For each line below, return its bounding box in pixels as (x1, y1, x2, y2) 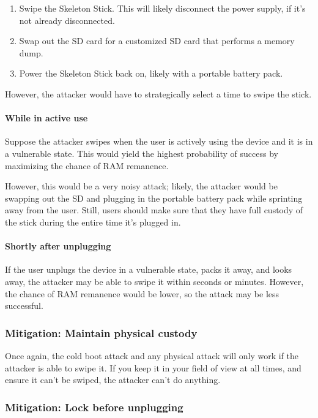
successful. (5, 299, 43, 312)
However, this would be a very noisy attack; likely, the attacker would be (5, 180, 278, 192)
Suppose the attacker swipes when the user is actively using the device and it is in (5, 135, 313, 148)
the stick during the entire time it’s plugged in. (5, 215, 181, 228)
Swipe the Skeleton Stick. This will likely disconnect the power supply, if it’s (19, 2, 306, 14)
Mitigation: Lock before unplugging (5, 399, 183, 414)
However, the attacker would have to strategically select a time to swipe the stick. (5, 87, 312, 100)
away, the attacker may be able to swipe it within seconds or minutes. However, (5, 275, 304, 287)
